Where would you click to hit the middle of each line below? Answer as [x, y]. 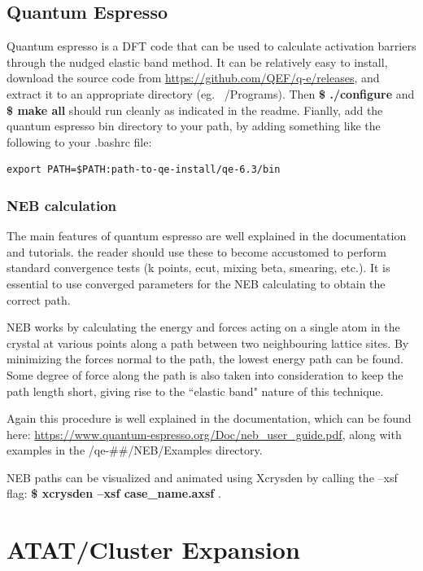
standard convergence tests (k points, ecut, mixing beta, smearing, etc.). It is [198, 268]
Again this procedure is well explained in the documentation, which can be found [209, 418]
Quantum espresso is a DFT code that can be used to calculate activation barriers [211, 46]
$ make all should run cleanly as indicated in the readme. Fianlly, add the [195, 110]
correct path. [39, 299]
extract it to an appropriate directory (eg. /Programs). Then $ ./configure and [211, 93]
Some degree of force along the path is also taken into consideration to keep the [205, 374]
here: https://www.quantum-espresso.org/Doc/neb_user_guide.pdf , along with [204, 434]
